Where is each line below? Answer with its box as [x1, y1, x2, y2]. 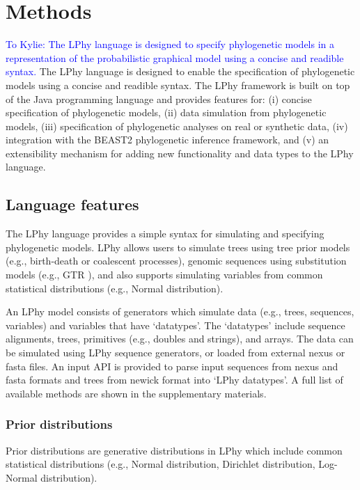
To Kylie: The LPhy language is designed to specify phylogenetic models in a [6, 37, 335, 52]
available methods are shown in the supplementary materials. [6, 386, 267, 400]
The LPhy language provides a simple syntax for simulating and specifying [6, 226, 324, 241]
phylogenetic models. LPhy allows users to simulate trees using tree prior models [6, 239, 350, 254]
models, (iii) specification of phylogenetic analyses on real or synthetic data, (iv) [6, 118, 348, 133]
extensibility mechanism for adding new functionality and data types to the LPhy [6, 145, 354, 160]
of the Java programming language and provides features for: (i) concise [6, 91, 312, 106]
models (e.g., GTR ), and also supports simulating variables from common [6, 267, 323, 282]
